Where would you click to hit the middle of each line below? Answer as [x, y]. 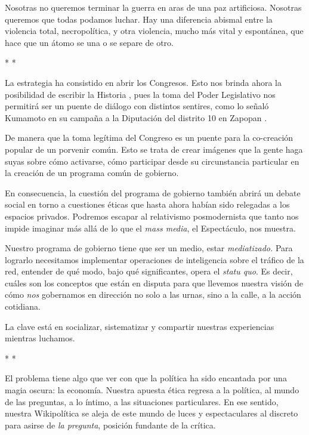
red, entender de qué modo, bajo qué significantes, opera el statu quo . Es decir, [149, 271]
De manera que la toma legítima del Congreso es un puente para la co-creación [149, 138]
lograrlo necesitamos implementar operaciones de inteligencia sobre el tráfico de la [154, 259]
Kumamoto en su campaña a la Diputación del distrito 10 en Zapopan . [136, 117]
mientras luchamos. [40, 338]
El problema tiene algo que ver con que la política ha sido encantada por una [146, 378]
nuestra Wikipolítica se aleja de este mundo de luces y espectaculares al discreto [152, 413]
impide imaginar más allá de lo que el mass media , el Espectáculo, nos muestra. [150, 228]
